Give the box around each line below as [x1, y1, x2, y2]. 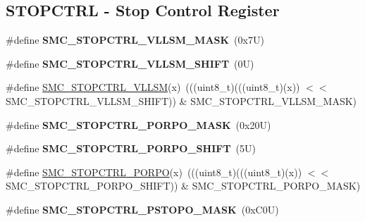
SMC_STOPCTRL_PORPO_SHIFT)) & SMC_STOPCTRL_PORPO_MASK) [6, 178, 361, 193]
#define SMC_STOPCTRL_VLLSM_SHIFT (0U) [6, 56, 254, 70]
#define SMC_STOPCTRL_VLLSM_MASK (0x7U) [6, 32, 264, 47]
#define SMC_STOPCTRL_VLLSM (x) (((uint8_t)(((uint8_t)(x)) [6, 80, 300, 94]
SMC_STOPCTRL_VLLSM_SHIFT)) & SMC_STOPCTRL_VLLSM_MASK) [6, 93, 357, 108]
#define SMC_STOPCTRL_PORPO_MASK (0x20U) [6, 117, 271, 132]
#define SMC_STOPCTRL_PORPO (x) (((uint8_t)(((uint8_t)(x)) [6, 164, 302, 179]
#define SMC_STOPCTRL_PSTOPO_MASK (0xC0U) [6, 202, 279, 216]
